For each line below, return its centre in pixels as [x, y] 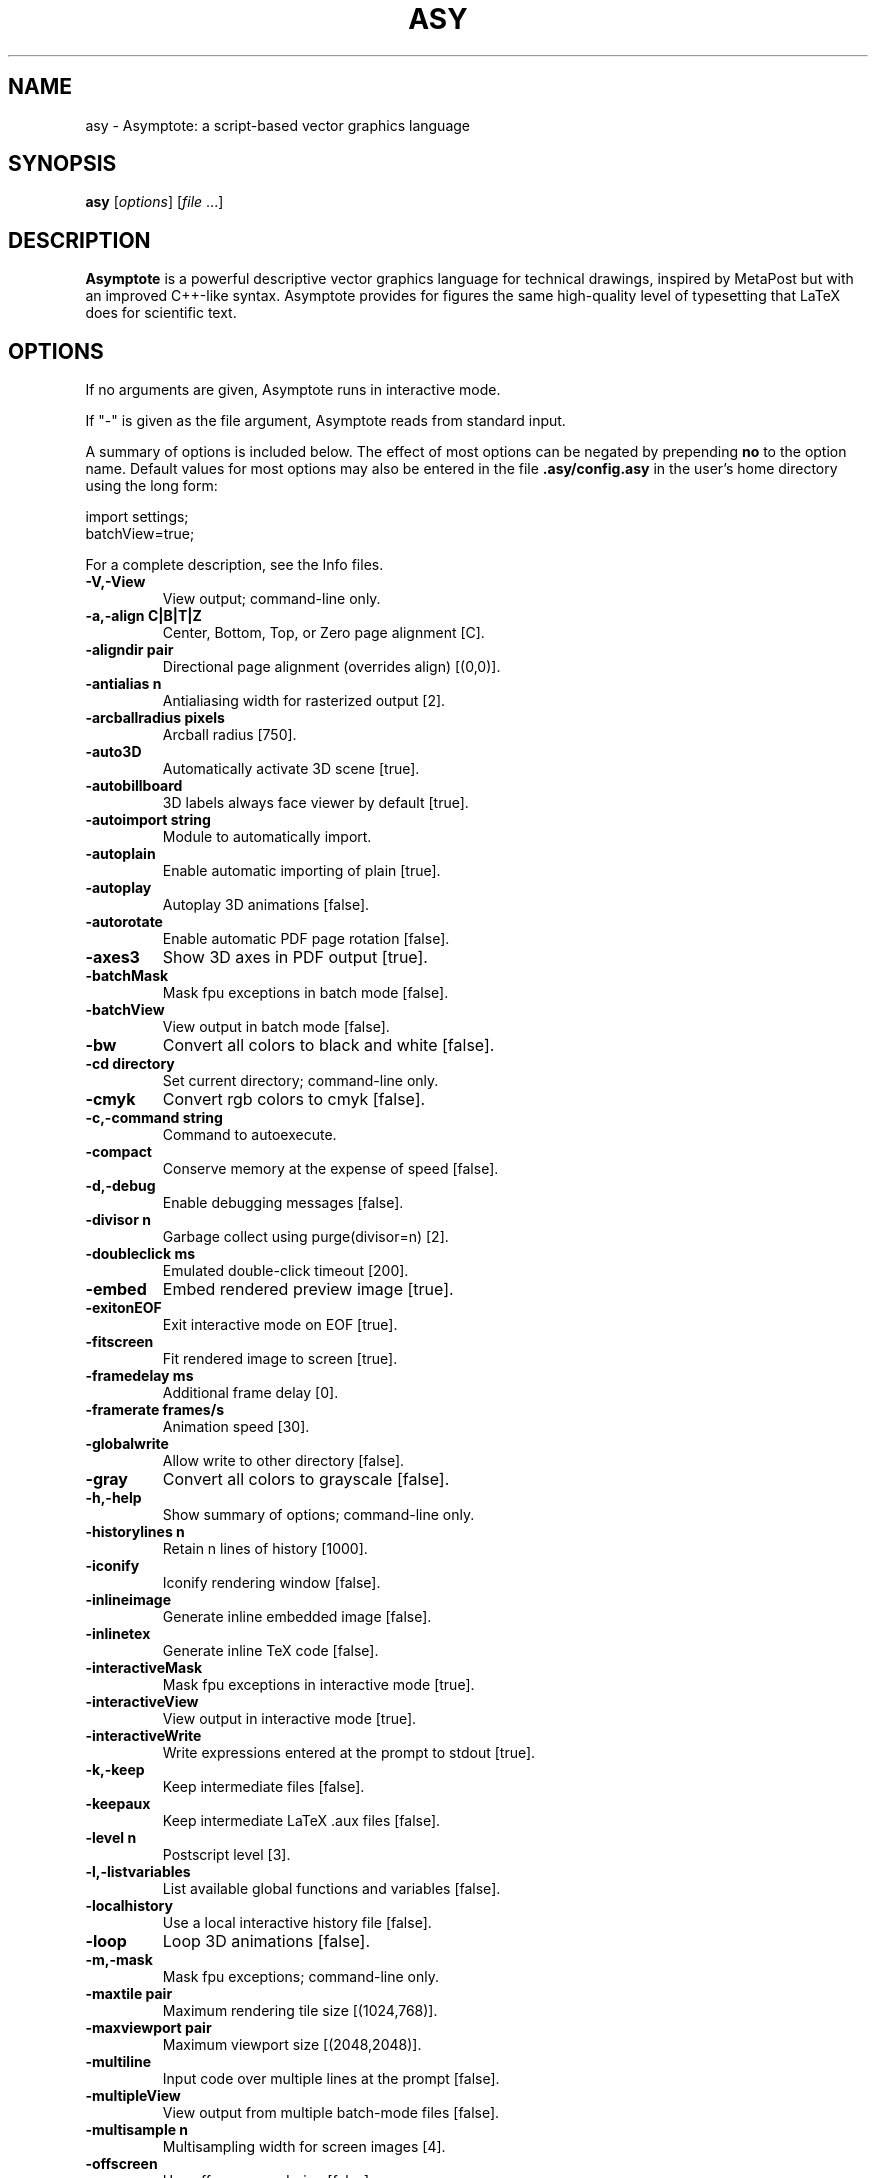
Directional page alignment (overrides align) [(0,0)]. [331, 667]
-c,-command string [154, 1118]
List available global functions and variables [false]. [331, 1889]
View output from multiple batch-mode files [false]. [331, 2113]
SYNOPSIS [62, 164]
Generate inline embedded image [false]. [297, 1617]
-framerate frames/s [154, 1410]
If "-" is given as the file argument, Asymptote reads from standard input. [325, 421]
